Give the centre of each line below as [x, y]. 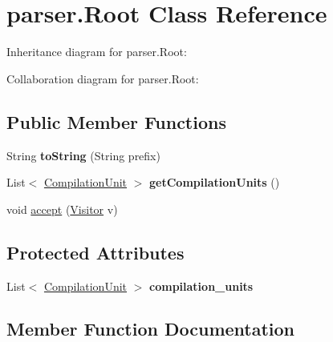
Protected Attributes [95, 252]
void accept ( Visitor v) [62, 209]
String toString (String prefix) [83, 155]
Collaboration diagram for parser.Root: [103, 78]
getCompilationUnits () [215, 182]
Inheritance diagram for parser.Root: [97, 52]
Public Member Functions [116, 121]
